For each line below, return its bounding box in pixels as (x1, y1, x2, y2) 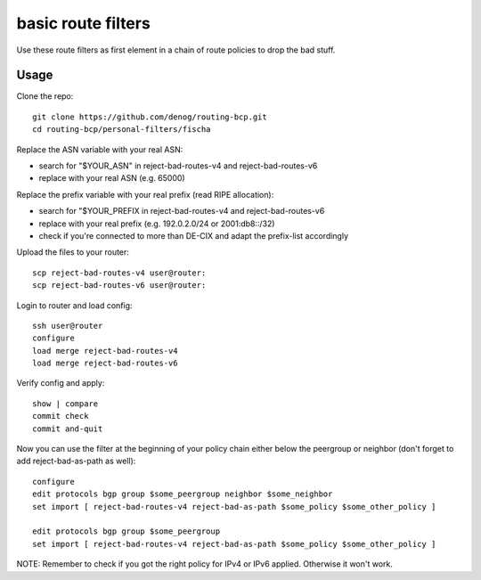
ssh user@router (32, 321, 103, 331)
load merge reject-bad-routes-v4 (32, 346, 178, 355)
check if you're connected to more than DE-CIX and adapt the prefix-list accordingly (38, 230, 349, 241)
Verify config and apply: (16, 378, 105, 388)
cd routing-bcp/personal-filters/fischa (32, 125, 211, 135)
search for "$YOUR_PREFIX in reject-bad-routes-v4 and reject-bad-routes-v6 (38, 206, 325, 216)
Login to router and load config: (16, 299, 133, 311)
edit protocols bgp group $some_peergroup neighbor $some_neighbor (32, 489, 333, 499)
